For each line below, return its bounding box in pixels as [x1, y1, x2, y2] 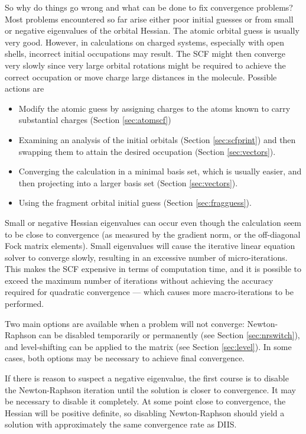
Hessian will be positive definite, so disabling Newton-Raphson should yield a [5, 406, 285, 419]
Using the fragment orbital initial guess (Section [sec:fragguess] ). [18, 196, 252, 209]
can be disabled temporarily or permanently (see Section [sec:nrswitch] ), [38, 329, 300, 341]
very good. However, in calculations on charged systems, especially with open [5, 35, 284, 48]
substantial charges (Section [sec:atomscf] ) [18, 114, 171, 126]
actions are [5, 82, 44, 95]
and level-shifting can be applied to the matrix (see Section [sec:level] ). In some [5, 340, 292, 352]
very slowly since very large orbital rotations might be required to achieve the [5, 59, 286, 71]
